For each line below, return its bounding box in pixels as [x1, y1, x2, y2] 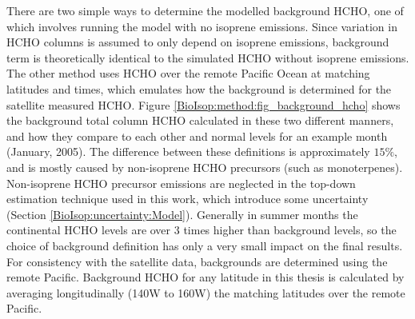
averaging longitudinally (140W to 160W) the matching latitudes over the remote [6, 284, 405, 301]
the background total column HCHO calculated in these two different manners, [6, 112, 394, 129]
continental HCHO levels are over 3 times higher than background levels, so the [6, 221, 397, 238]
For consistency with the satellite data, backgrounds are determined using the [6, 253, 388, 269]
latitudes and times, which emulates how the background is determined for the [6, 80, 392, 97]
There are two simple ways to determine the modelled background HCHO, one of [6, 2, 404, 18]
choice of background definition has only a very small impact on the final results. [6, 237, 403, 253]
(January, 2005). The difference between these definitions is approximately [6, 143, 370, 160]
